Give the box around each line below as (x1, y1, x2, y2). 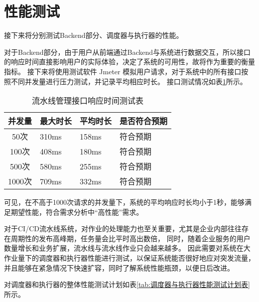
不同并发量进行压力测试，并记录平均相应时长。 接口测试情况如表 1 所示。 (10, 76, 247, 86)
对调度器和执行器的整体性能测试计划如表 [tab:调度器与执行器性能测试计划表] (4, 279, 250, 290)
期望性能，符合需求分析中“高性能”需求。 (10, 206, 143, 217)
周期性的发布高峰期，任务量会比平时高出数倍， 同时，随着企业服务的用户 (10, 233, 251, 243)
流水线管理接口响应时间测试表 (32, 95, 144, 107)
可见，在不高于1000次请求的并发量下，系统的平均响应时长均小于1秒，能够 (4, 197, 245, 207)
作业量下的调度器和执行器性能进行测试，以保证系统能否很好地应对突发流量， (4, 253, 255, 263)
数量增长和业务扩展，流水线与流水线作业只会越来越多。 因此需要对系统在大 (4, 243, 251, 253)
